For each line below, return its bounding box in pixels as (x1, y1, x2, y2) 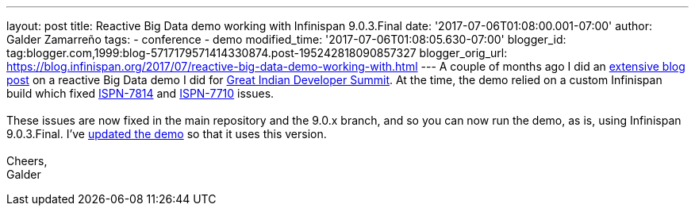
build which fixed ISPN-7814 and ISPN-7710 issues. (6, 87, 275, 100)
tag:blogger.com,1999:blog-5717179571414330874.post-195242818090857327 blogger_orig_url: (6, 46, 508, 60)
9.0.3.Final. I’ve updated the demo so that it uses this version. (6, 127, 327, 141)
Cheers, (6, 154, 48, 168)
